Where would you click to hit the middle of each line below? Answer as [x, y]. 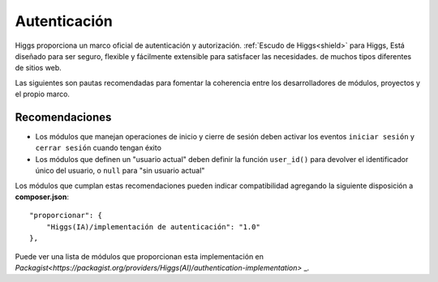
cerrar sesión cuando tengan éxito [99, 148]
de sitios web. [39, 68]
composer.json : [42, 197]
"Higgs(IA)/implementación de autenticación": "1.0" [153, 226]
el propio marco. [43, 94]
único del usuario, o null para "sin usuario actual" [120, 171]
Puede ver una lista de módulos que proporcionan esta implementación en [139, 256]
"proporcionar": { [66, 216]
